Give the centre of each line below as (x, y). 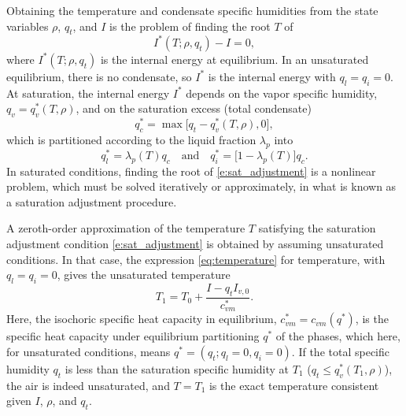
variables (28, 26)
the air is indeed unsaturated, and (88, 385)
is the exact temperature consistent (294, 385)
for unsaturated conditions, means (89, 351)
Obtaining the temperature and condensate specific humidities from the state (192, 10)
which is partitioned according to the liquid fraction (131, 139)
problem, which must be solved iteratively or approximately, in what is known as (201, 186)
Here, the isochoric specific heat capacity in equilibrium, (142, 319)
